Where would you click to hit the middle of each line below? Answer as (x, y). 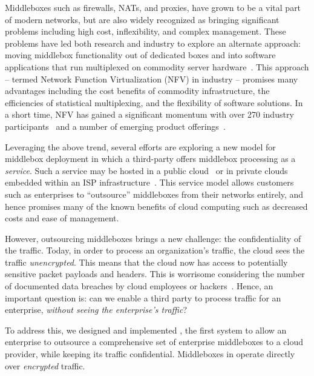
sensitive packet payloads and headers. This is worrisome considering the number (155, 274)
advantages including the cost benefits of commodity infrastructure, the (137, 91)
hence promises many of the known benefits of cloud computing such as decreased (156, 206)
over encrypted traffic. (45, 365)
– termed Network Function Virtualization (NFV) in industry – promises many (152, 79)
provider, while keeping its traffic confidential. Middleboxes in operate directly (150, 354)
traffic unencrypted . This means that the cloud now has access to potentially (146, 262)
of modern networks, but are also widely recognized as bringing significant (142, 19)
